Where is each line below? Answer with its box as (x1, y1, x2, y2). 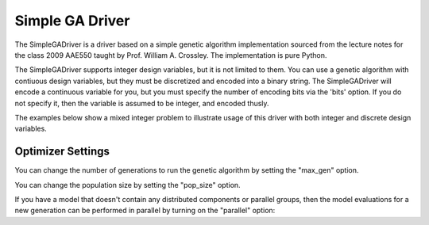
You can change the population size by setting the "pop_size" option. (14, 180, 242, 189)
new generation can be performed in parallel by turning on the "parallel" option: (14, 206, 276, 215)
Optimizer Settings (14, 145, 110, 158)
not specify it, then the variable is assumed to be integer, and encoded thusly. (14, 98, 269, 108)
